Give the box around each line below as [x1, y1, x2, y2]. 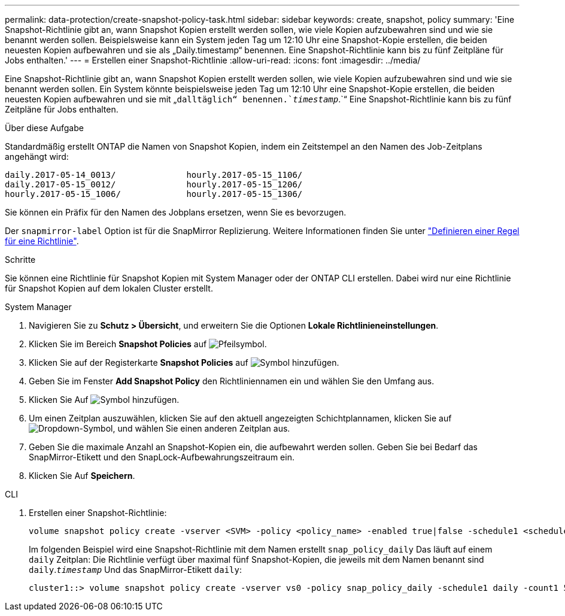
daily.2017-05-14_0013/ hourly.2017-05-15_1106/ [5, 170, 303, 180]
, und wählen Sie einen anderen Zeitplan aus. [113, 423, 290, 433]
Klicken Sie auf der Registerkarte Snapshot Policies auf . [29, 357, 339, 368]
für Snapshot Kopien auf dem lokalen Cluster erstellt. [5, 283, 213, 293]
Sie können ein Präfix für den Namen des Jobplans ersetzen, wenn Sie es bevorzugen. [5, 207, 347, 217]
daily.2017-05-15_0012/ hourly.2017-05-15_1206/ [5, 180, 303, 189]
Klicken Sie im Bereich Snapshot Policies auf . [29, 339, 267, 349]
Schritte [5, 254, 36, 265]
